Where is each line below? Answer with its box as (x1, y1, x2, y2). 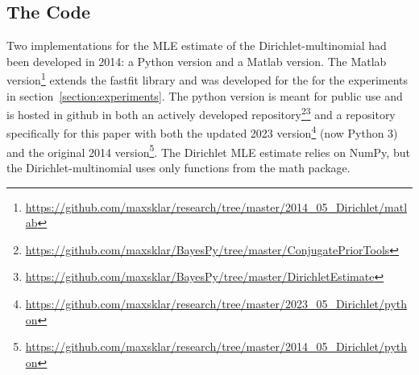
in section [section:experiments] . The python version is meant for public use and (6, 87, 403, 104)
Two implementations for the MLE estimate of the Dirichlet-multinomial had (6, 37, 387, 54)
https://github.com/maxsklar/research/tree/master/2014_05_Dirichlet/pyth (25, 338, 408, 355)
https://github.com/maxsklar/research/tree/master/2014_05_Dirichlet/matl (25, 198, 408, 215)
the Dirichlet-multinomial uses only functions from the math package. (6, 159, 351, 175)
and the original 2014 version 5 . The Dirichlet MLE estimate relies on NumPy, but (6, 141, 410, 160)
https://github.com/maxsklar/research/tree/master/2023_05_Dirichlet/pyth (25, 295, 408, 311)
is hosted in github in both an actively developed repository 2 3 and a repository (6, 104, 396, 122)
